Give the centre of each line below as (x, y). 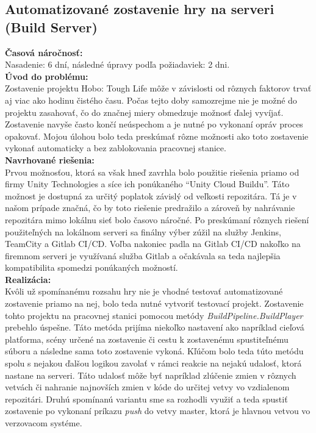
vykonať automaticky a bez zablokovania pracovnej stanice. (116, 148)
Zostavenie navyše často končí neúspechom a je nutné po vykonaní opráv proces (154, 124)
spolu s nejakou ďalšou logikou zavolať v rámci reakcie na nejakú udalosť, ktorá (153, 363)
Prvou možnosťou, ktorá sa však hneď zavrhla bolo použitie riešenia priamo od (152, 172)
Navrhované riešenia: (50, 159)
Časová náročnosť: (44, 52)
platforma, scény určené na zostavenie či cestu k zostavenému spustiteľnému (147, 339)
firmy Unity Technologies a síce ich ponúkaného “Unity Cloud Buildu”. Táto (147, 184)
